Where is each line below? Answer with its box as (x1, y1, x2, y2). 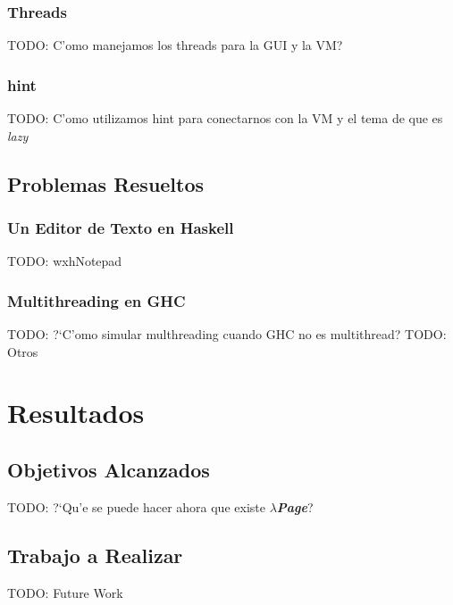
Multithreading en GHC (7, 289, 186, 311)
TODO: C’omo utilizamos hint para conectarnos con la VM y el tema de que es (7, 109, 443, 128)
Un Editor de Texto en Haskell (7, 216, 234, 238)
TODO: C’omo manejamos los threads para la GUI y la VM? (7, 36, 343, 54)
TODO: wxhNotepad (7, 252, 122, 270)
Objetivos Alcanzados (7, 455, 210, 483)
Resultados (7, 394, 145, 431)
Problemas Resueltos (7, 170, 205, 197)
